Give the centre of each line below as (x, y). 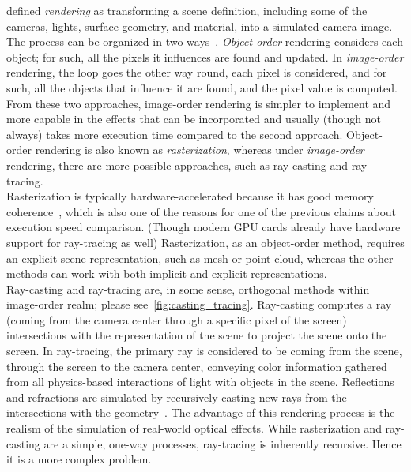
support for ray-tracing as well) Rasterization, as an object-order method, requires (205, 242)
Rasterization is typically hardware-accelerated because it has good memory (190, 196)
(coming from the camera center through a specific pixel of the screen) (177, 319)
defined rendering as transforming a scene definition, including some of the (187, 10)
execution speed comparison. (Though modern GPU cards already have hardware (204, 227)
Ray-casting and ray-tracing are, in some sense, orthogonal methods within (188, 288)
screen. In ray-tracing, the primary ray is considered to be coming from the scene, (204, 351)
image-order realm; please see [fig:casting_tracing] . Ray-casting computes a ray (199, 304)
